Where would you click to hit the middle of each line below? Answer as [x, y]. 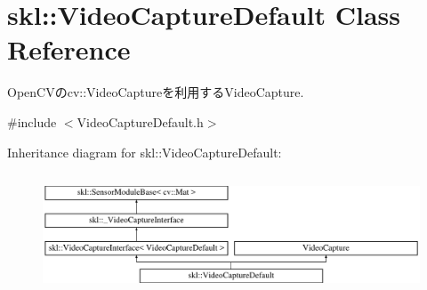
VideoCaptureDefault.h [140, 121]
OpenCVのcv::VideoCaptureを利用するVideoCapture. [156, 92]
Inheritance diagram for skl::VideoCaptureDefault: [145, 152]
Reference [69, 49]
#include [32, 121]
